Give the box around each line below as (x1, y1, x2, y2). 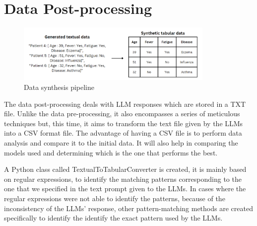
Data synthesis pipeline (24, 82, 94, 92)
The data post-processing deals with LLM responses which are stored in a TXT (4, 98, 246, 109)
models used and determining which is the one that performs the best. (4, 147, 218, 157)
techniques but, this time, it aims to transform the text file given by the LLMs (4, 118, 243, 128)
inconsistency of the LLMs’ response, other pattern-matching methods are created (4, 203, 253, 213)
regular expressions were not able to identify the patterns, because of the (4, 193, 225, 203)
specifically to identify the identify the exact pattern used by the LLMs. (4, 213, 223, 223)
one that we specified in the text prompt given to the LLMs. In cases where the (4, 183, 246, 194)
